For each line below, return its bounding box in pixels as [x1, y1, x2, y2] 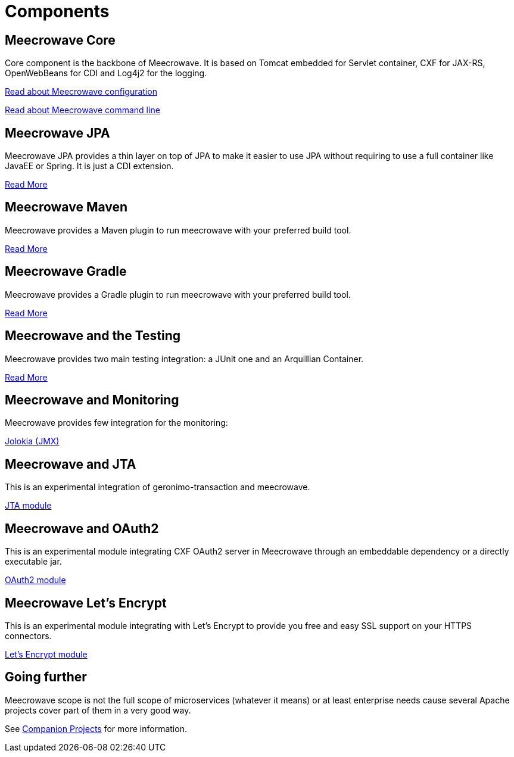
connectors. [5, 630, 52, 641]
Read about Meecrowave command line [5, 105, 160, 116]
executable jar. [5, 556, 62, 567]
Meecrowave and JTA [5, 456, 136, 472]
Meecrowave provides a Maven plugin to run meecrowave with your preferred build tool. [5, 225, 351, 235]
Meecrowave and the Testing [5, 328, 181, 344]
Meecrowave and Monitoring [5, 392, 179, 407]
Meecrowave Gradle [5, 264, 127, 279]
